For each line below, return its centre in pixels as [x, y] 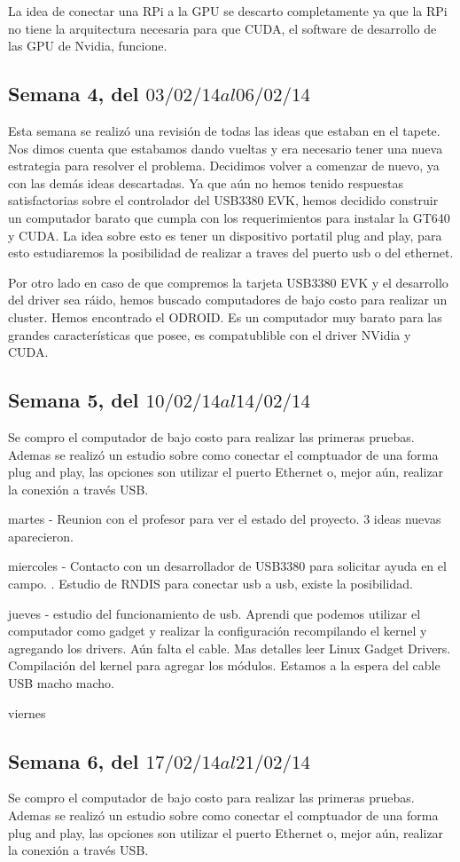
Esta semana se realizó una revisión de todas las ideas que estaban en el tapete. [224, 130]
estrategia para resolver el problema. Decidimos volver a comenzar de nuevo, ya [224, 166]
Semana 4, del [74, 94]
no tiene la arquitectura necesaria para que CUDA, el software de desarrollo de [222, 28]
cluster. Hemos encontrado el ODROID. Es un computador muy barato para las [225, 316]
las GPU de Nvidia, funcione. [88, 46]
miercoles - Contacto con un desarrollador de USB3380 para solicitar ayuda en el [227, 566]
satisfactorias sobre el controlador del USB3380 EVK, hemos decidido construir [223, 200]
